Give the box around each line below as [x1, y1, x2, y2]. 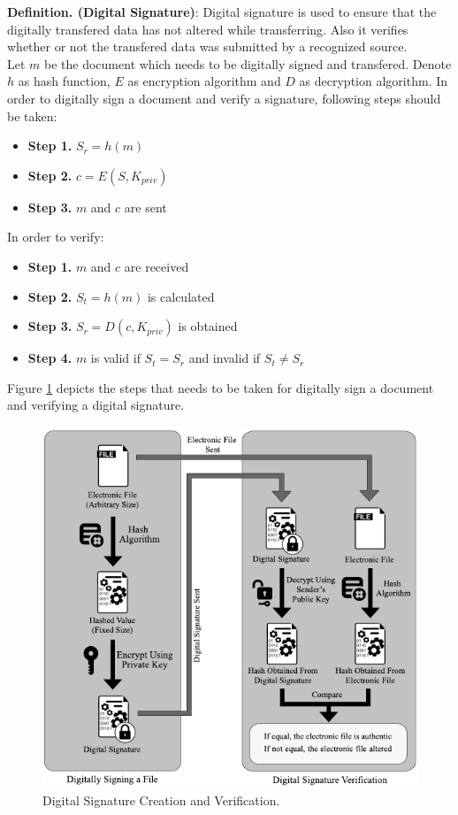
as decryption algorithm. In [299, 72, 447, 90]
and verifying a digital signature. [7, 396, 185, 414]
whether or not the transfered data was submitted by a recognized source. [7, 37, 408, 56]
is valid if [90, 349, 141, 367]
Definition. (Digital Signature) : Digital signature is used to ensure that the [7, 3, 437, 20]
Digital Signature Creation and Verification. [42, 791, 280, 810]
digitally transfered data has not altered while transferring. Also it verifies [7, 19, 408, 38]
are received [124, 257, 189, 275]
